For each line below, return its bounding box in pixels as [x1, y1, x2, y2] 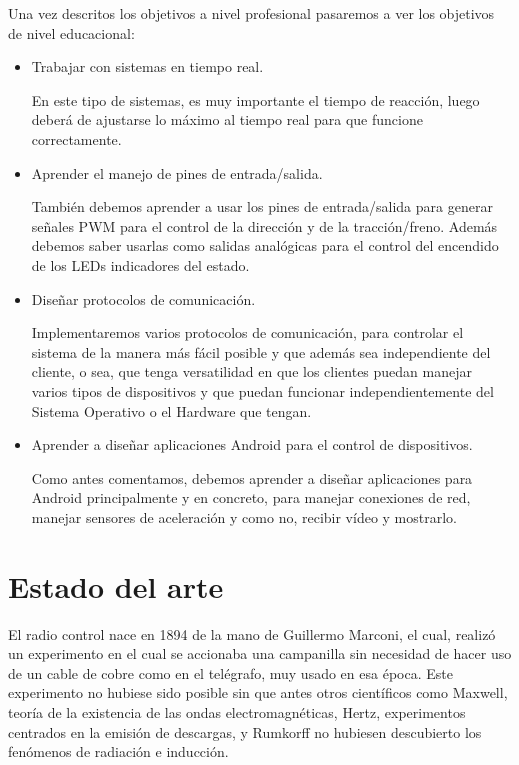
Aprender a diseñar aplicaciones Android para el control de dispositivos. [31, 434, 473, 455]
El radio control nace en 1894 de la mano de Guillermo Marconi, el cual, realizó [8, 623, 496, 644]
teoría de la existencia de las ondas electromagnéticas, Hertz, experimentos [8, 701, 466, 722]
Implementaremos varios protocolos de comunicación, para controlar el [31, 322, 464, 343]
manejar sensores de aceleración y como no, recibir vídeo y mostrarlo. [31, 506, 458, 527]
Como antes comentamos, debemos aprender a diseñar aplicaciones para [31, 467, 473, 488]
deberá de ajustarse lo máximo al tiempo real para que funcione [31, 109, 423, 130]
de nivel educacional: [8, 22, 135, 43]
